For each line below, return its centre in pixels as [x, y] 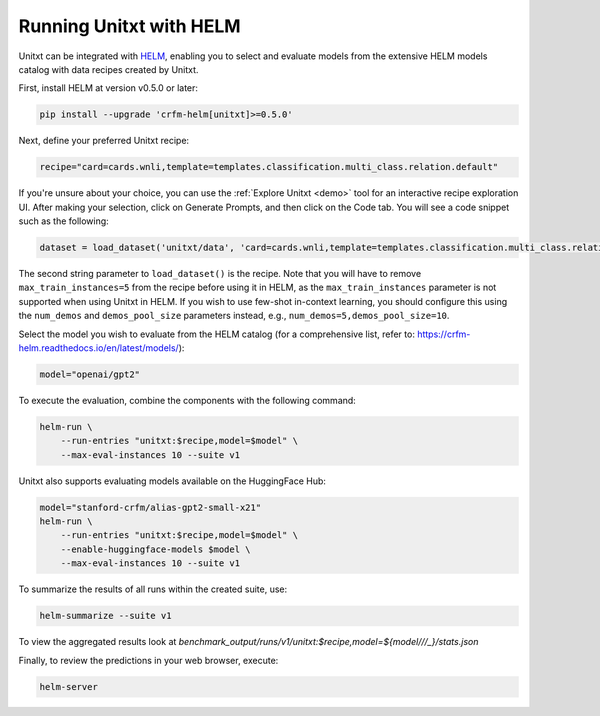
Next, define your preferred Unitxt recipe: [104, 141]
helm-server [69, 686]
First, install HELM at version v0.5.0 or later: [108, 88]
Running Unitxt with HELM [129, 26]
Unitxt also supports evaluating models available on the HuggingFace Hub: [172, 481]
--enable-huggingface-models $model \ [155, 549]
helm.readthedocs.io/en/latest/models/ [98, 347]
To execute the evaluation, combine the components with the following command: [187, 400]
